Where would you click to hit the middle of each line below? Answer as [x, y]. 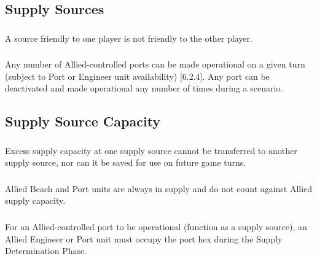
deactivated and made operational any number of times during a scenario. [144, 88]
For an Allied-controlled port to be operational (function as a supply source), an [156, 226]
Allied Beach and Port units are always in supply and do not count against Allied [159, 188]
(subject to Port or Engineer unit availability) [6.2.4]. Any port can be [137, 76]
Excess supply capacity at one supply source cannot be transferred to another [151, 150]
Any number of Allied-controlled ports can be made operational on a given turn [155, 64]
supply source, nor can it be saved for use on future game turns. [126, 162]
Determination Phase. [46, 251]
